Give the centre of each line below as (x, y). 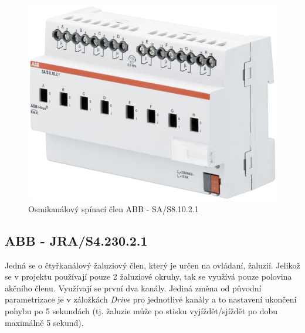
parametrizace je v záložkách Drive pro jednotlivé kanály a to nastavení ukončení (151, 299)
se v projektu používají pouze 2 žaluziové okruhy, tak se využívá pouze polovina (148, 276)
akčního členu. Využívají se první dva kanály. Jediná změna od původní (133, 288)
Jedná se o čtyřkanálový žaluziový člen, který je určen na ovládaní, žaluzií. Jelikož (152, 265)
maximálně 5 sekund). (44, 322)
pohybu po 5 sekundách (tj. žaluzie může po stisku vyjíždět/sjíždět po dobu (141, 311)
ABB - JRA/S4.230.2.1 (76, 240)
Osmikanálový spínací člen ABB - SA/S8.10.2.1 (113, 208)
